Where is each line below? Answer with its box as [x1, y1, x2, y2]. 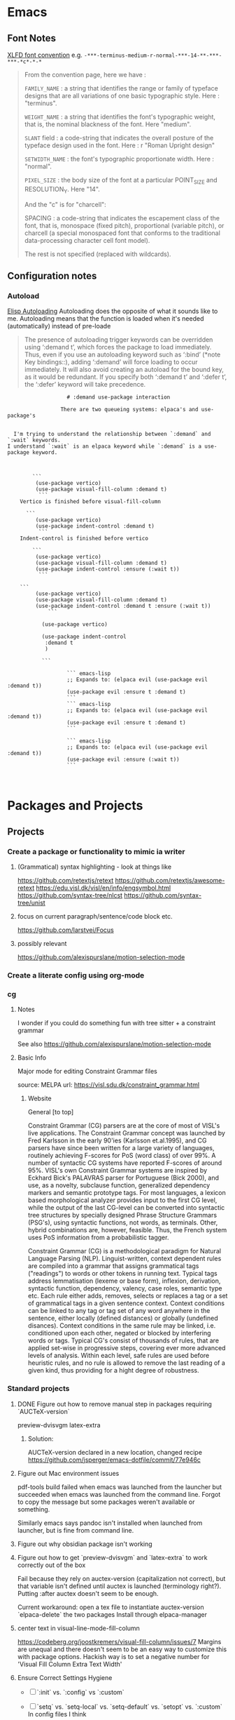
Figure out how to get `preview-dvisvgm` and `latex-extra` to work [17, 1553, 208, 1561]
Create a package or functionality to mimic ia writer [7, 846, 185, 856]
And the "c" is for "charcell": [24, 200, 106, 208]
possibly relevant [17, 940, 67, 948]
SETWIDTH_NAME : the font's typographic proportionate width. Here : [24, 155, 215, 163]
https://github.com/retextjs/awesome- [115, 876, 225, 885]
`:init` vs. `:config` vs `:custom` [36, 1688, 124, 1696]
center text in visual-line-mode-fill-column [17, 1624, 140, 1632]
